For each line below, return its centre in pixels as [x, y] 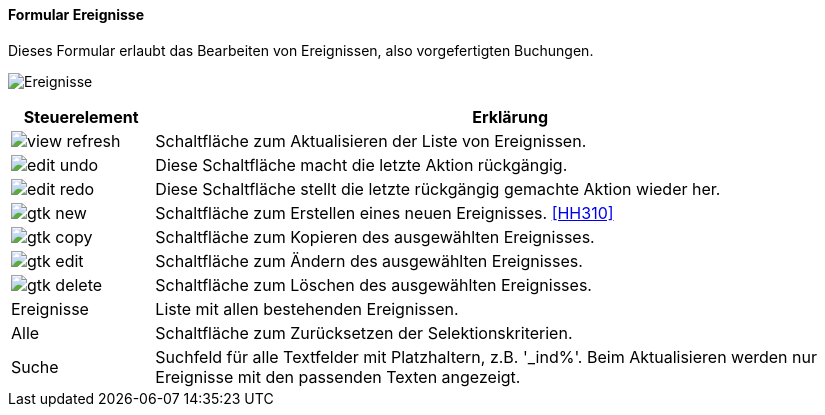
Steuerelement [81, 116]
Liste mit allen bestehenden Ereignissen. [307, 308]
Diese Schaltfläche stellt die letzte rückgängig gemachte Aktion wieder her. [438, 188]
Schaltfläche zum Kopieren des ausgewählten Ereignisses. [375, 236]
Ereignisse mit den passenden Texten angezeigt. [338, 376]
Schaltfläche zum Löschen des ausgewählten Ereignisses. [373, 284]
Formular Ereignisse [76, 14]
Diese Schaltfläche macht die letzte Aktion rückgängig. [361, 164]
